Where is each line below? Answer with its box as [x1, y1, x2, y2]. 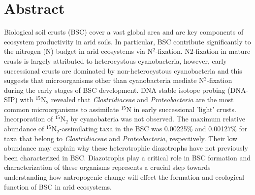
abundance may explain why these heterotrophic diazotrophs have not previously [4, 143, 248, 153]
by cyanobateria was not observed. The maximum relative [70, 114, 245, 124]
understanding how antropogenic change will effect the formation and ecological [4, 172, 244, 182]
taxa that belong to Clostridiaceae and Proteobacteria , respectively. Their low [4, 133, 238, 143]
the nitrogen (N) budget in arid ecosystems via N [4, 46, 153, 56]
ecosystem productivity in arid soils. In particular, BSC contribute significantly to [4, 36, 251, 46]
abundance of [4, 123, 44, 134]
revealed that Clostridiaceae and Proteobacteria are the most [51, 94, 234, 105]
